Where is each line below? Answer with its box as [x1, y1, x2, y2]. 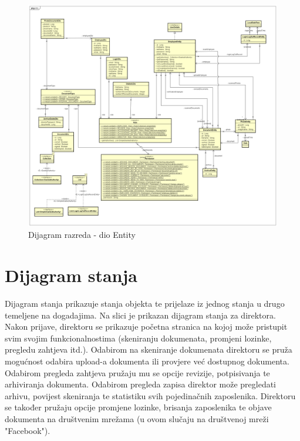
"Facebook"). [5, 424, 50, 436]
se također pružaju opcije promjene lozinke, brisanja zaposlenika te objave [5, 401, 272, 413]
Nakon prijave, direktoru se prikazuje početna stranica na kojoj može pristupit [5, 320, 288, 333]
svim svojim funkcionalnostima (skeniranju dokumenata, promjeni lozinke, [5, 331, 272, 344]
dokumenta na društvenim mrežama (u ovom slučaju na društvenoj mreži [5, 413, 269, 425]
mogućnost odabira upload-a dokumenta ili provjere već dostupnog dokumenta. [5, 355, 289, 367]
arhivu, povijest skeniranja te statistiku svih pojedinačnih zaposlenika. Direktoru [5, 389, 296, 402]
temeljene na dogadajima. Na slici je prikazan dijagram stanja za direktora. [5, 309, 276, 321]
